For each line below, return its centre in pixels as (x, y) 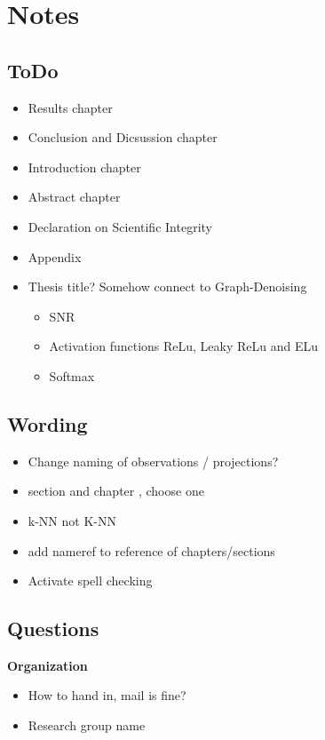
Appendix (55, 256)
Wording (48, 423)
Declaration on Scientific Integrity (120, 226)
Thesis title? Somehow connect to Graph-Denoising (167, 286)
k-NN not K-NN (72, 520)
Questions (53, 629)
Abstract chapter (74, 197)
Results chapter (70, 107)
